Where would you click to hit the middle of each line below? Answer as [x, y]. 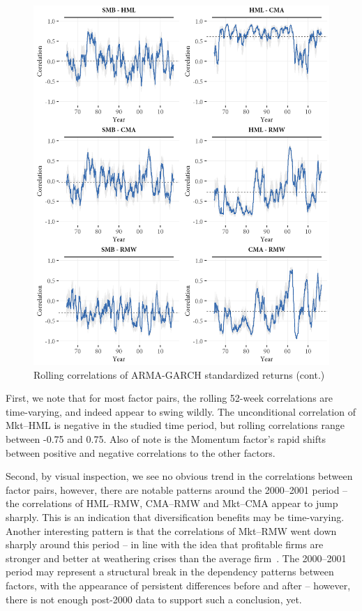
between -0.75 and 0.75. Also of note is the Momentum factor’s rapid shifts [166, 439]
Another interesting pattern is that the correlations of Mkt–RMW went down [171, 530]
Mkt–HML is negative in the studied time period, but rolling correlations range [175, 425]
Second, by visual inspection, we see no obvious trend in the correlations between [179, 476]
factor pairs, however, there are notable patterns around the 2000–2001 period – [177, 489]
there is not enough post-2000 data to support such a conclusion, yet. [154, 599]
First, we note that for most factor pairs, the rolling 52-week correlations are [169, 398]
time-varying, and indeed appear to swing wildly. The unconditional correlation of [181, 411]
